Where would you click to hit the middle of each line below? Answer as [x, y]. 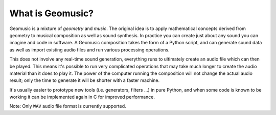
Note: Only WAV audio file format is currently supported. [68, 106]
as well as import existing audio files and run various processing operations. [89, 50]
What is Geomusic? [52, 13]
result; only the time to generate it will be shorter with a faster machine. [85, 80]
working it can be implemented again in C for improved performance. [82, 97]
